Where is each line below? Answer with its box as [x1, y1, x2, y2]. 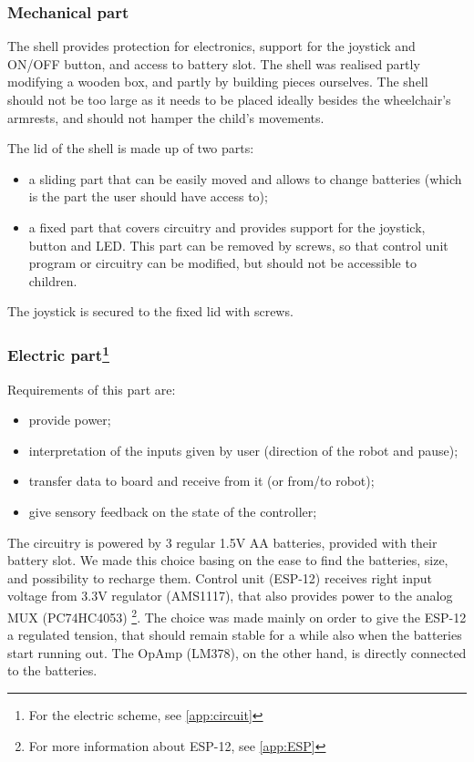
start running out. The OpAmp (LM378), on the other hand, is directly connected [7, 643, 467, 662]
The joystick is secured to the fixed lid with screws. [7, 302, 294, 321]
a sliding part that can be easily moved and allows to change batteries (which [28, 169, 462, 188]
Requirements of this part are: [7, 379, 176, 398]
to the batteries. [7, 661, 98, 680]
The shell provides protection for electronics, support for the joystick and [7, 36, 416, 56]
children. [28, 271, 77, 290]
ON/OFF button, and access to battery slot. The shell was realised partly [7, 54, 420, 73]
